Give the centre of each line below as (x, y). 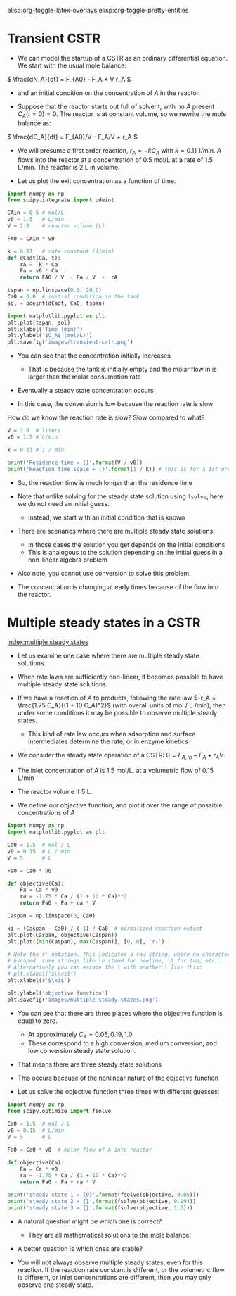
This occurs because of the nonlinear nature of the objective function (118, 1078)
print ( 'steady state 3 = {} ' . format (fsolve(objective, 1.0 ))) (100, 1208)
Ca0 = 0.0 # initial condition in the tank (73, 297)
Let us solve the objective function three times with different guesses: (118, 1092)
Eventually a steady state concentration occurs (86, 391)
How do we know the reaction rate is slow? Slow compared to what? (106, 417)
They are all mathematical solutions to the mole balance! (110, 1235)
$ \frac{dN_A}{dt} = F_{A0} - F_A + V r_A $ (69, 79)
